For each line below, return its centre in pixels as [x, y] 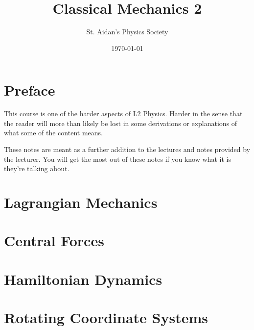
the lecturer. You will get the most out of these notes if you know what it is [117, 159]
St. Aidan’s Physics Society [127, 32]
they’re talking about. [37, 168]
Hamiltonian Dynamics [83, 279]
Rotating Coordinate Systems [106, 317]
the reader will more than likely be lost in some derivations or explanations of [121, 123]
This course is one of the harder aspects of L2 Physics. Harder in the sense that [123, 114]
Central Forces [54, 241]
